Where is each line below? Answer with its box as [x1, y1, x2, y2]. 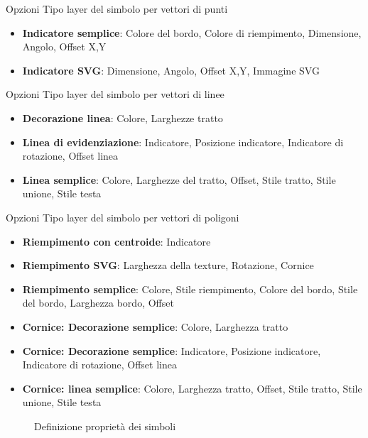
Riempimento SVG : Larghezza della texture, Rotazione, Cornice [22, 258, 314, 273]
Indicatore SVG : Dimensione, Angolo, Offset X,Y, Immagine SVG [22, 62, 320, 77]
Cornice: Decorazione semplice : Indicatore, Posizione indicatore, [22, 343, 321, 358]
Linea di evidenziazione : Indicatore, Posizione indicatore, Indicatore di [22, 134, 344, 149]
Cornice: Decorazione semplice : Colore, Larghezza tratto [22, 319, 288, 334]
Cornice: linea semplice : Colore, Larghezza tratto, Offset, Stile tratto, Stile [22, 380, 362, 395]
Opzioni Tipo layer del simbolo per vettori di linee [6, 87, 224, 102]
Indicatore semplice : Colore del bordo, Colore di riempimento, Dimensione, [22, 25, 362, 40]
